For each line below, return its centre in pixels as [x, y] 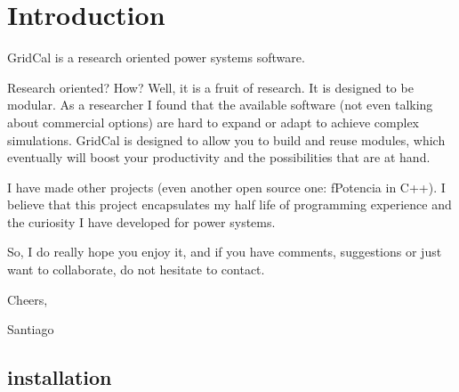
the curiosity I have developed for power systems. [141, 221]
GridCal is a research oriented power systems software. [156, 57]
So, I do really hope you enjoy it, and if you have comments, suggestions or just [225, 252]
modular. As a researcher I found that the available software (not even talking [220, 105]
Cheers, [28, 299]
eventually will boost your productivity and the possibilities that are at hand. [219, 157]
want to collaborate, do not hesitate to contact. [136, 269]
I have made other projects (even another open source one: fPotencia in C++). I [226, 187]
